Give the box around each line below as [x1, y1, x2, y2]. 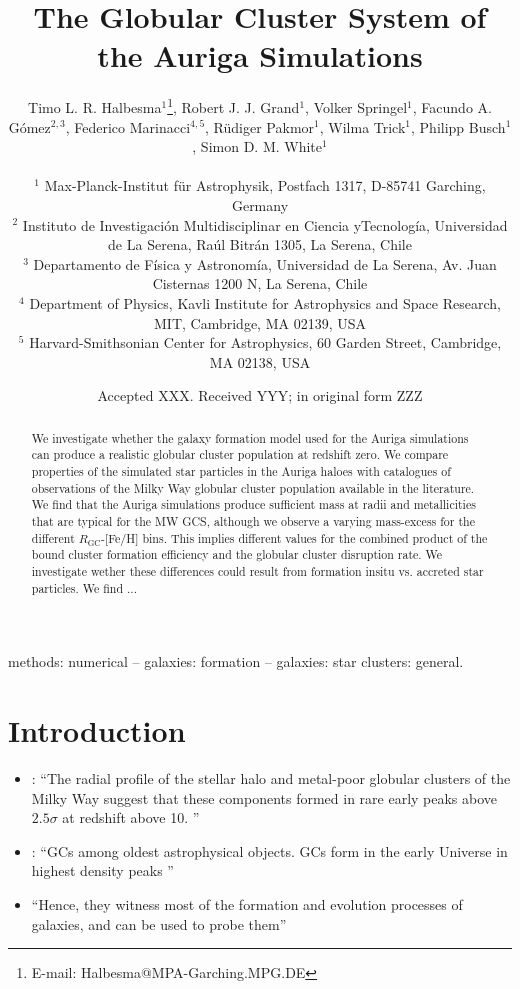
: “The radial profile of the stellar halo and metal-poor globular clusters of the [31, 767, 511, 788]
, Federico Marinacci [65, 116, 191, 137]
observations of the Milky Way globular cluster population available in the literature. [31, 479, 475, 496]
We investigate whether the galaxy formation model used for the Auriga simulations [31, 429, 469, 446]
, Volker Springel [305, 96, 408, 117]
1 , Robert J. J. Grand [167, 94, 300, 117]
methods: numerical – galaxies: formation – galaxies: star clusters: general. [8, 651, 464, 672]
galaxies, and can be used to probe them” [31, 913, 287, 934]
